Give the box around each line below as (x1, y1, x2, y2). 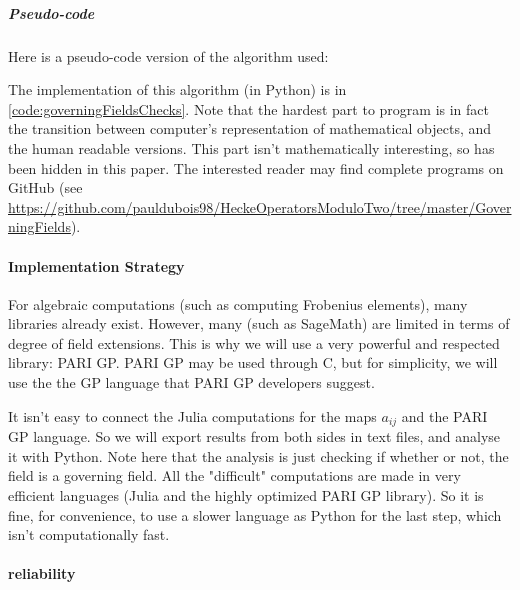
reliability (8, 563, 76, 584)
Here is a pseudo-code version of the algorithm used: (8, 45, 329, 66)
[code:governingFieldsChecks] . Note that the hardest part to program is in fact (8, 98, 489, 119)
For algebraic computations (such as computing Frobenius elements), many (8, 293, 468, 314)
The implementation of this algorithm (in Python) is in (8, 79, 347, 100)
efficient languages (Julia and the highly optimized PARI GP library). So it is (8, 484, 484, 505)
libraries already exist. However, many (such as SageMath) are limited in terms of (8, 313, 510, 334)
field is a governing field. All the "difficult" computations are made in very (8, 465, 461, 486)
